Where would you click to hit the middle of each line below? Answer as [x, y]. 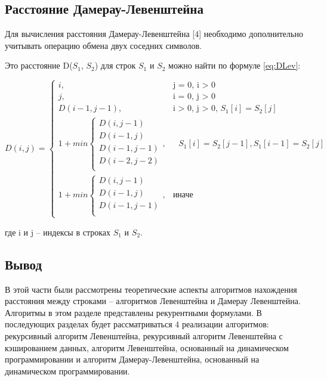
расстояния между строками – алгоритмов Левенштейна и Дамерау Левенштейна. [153, 301]
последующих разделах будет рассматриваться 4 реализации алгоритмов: [137, 324]
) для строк [115, 65]
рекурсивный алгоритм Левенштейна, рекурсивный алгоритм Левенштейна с [144, 336]
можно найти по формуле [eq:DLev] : [235, 65]
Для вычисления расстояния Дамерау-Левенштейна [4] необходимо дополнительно [154, 34]
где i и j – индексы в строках [58, 232]
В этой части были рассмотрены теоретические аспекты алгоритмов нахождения [151, 289]
